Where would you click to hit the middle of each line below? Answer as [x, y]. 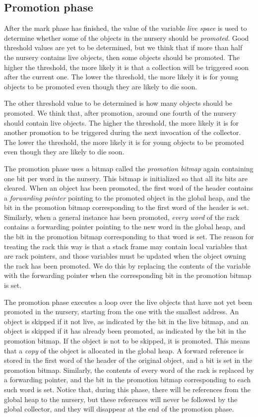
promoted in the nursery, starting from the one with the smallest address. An [122, 312]
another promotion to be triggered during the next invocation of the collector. [123, 132]
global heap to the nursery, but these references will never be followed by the [121, 399]
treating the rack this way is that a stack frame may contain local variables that [126, 246]
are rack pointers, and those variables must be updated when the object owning [125, 256]
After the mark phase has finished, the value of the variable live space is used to [126, 28]
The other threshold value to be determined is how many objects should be [118, 103]
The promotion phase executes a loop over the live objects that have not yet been [128, 302]
